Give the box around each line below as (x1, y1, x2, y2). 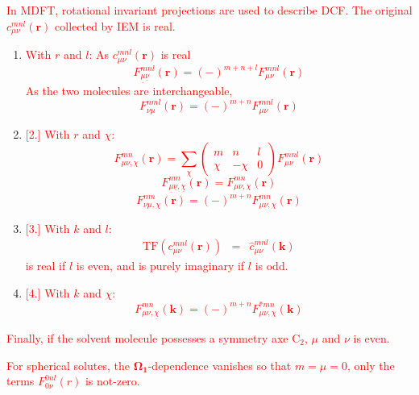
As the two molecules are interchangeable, (25, 82, 233, 99)
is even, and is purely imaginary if (76, 257, 245, 274)
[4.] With (25, 284, 70, 301)
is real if (25, 257, 66, 274)
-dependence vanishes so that (147, 356, 292, 373)
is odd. (255, 257, 288, 274)
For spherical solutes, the (6, 356, 130, 373)
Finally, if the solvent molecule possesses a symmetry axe (6, 329, 288, 346)
